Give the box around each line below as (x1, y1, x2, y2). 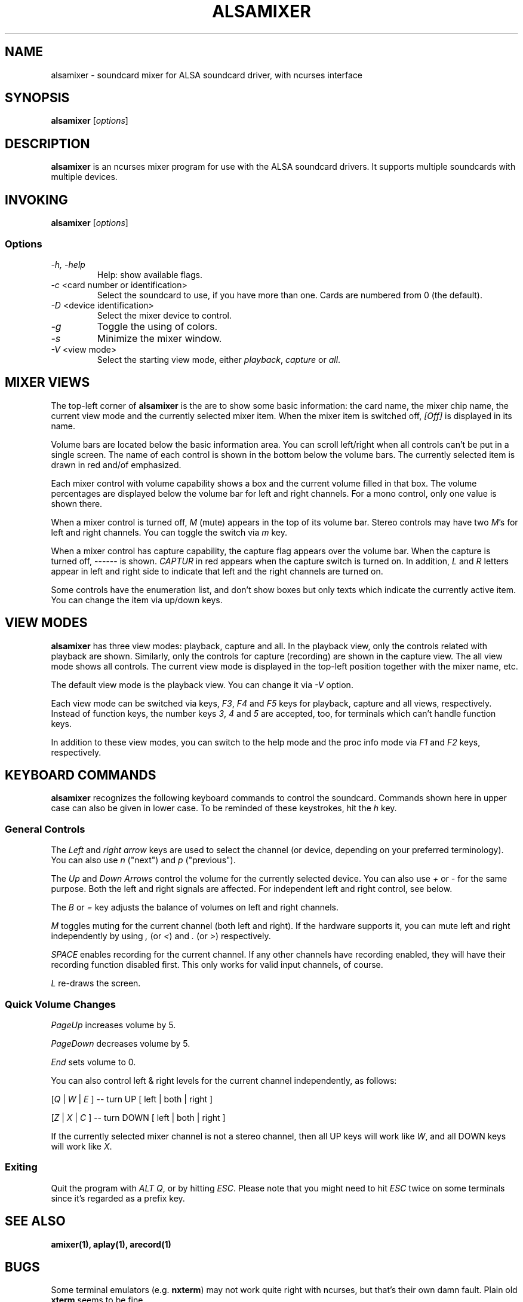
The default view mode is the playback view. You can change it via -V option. (51, 679, 353, 690)
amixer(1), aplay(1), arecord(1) (51, 1239, 171, 1249)
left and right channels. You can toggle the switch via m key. (51, 527, 287, 537)
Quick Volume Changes (5, 998, 116, 1010)
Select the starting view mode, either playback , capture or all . (97, 354, 341, 365)
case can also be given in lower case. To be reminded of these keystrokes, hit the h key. (51, 803, 397, 814)
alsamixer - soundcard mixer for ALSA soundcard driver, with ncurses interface (51, 69, 362, 80)
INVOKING (5, 192, 68, 207)
